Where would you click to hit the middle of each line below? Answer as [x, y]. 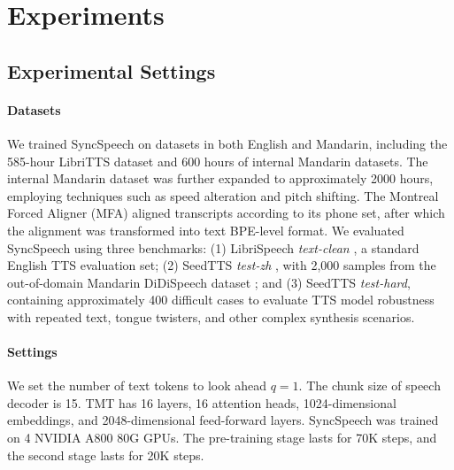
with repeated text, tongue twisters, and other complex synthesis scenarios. [211, 316]
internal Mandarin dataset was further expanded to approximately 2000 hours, [220, 178]
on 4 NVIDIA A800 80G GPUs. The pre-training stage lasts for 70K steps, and [222, 438]
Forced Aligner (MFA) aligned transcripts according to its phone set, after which [226, 213]
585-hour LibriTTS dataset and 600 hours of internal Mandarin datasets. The [218, 161]
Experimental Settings [112, 70]
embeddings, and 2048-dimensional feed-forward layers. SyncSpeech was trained [223, 420]
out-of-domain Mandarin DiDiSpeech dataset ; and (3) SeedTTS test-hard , [209, 282]
